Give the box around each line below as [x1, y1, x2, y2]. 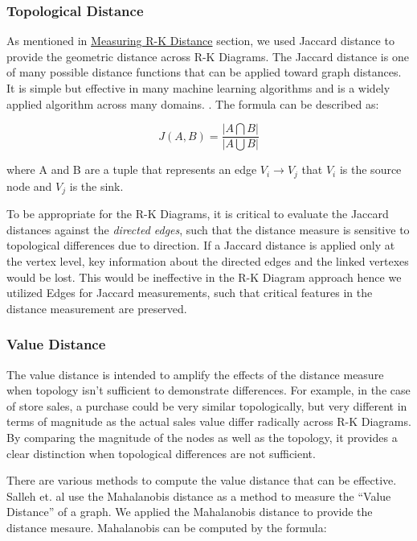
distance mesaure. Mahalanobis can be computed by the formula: [6, 518, 327, 535]
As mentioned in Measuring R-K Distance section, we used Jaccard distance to [6, 32, 395, 49]
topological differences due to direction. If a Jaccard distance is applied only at [6, 237, 395, 254]
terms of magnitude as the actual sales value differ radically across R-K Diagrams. [6, 413, 411, 430]
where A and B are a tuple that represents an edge [6, 161, 257, 178]
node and [6, 177, 52, 194]
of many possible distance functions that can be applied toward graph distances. [6, 64, 402, 81]
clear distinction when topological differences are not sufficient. [6, 444, 316, 461]
